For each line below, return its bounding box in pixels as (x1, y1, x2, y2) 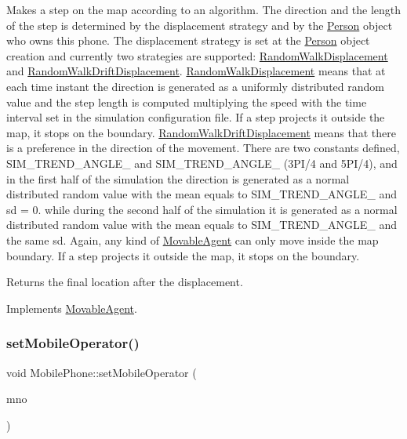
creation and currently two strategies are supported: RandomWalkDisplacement (6, 47, 388, 63)
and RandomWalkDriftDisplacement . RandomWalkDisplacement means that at (6, 63, 386, 79)
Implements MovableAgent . (6, 299, 137, 316)
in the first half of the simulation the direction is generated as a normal (6, 170, 350, 187)
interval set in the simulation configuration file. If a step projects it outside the (6, 109, 385, 125)
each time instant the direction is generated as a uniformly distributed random (6, 78, 384, 94)
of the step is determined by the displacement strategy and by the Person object (6, 16, 393, 33)
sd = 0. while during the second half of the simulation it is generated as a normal (6, 201, 398, 217)
